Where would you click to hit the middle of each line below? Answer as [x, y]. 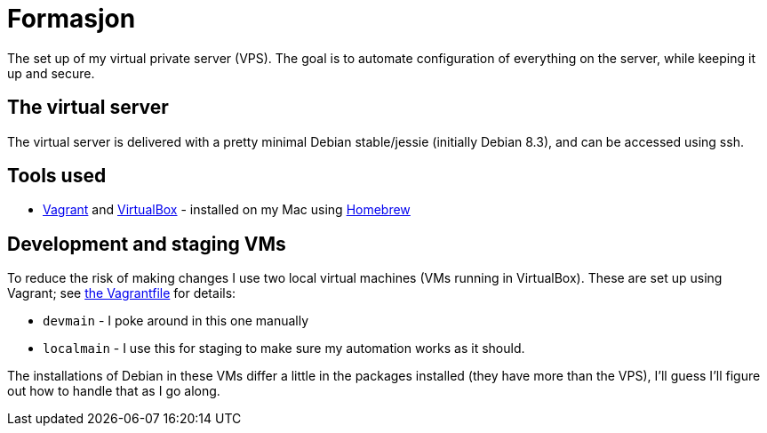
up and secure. [51, 73]
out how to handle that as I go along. [114, 391]
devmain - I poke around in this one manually [176, 321]
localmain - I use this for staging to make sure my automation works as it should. [284, 349]
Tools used [57, 176]
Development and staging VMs [147, 244]
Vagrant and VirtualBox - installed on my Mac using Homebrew [227, 210]
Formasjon [72, 19]
